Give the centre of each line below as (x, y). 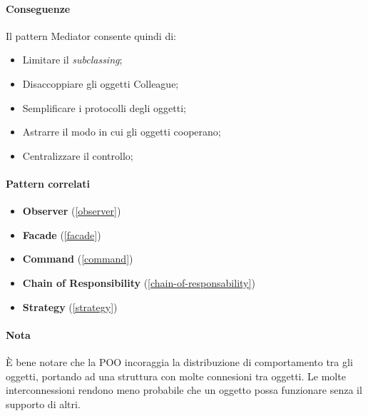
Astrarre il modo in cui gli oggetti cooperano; (122, 132)
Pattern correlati (48, 183)
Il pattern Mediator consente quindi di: (91, 35)
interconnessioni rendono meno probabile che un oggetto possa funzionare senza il (184, 390)
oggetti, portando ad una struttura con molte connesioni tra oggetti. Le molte (176, 376)
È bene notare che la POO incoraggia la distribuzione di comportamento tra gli (179, 361)
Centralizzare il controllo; (78, 155)
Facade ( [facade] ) (62, 234)
